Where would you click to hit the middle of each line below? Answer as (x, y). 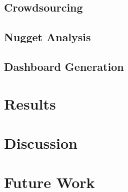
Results (30, 103)
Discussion (41, 142)
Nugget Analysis (47, 37)
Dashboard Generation (64, 66)
